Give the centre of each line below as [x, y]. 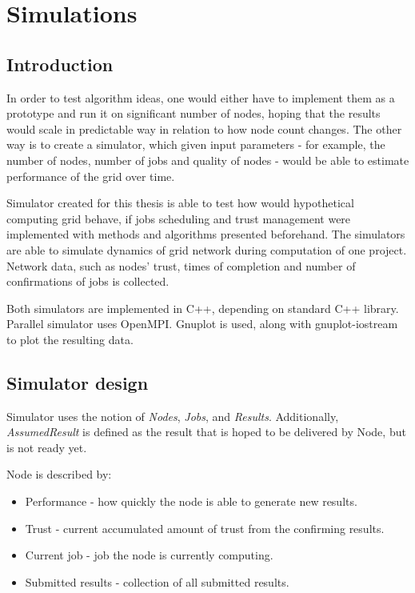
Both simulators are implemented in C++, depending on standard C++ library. [203, 308]
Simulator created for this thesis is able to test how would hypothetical [180, 203]
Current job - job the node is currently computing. [149, 555]
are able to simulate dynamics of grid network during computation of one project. [207, 249]
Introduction [60, 64]
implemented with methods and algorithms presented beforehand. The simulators [206, 234]
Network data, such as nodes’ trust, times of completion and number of [181, 265]
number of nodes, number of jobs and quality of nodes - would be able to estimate [208, 160]
